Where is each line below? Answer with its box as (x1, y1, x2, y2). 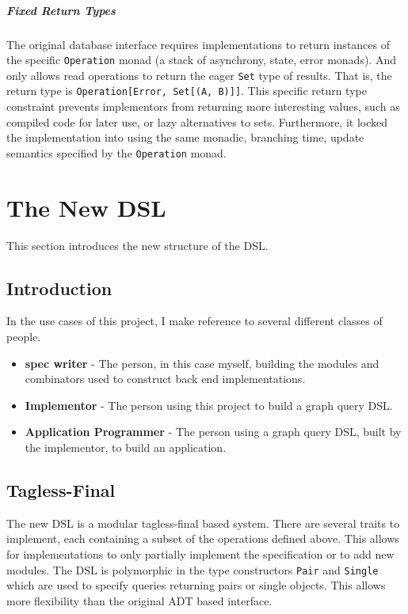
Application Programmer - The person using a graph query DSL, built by (25, 423, 402, 440)
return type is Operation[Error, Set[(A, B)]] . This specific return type (6, 82, 367, 99)
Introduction (6, 275, 112, 300)
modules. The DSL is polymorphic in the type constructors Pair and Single (6, 561, 379, 578)
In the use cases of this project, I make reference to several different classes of (6, 313, 383, 329)
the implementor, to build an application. (25, 439, 227, 456)
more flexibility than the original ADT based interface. (6, 592, 273, 608)
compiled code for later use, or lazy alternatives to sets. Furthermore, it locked (6, 113, 388, 130)
